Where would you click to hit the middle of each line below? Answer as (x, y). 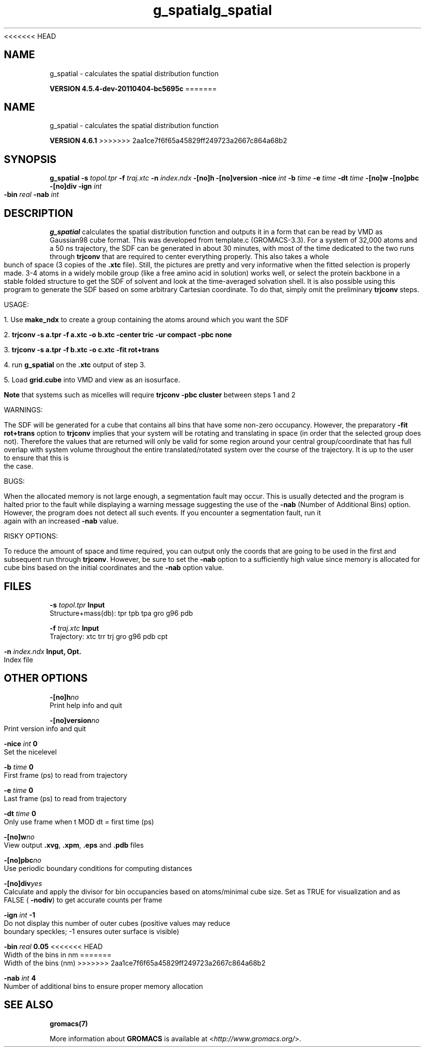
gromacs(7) (69, 1023)
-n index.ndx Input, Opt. (43, 651)
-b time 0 (19, 767)
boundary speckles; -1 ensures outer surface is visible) (92, 931)
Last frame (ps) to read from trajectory (65, 798)
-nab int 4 (20, 978)
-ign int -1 (20, 915)
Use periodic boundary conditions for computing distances (98, 868)
